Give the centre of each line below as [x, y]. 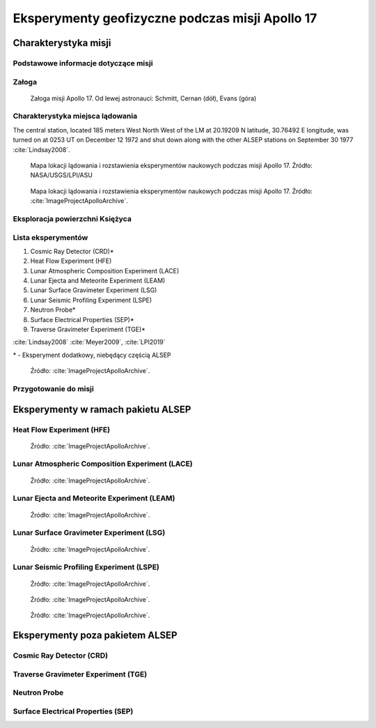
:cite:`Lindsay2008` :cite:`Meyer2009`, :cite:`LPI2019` [89, 342]
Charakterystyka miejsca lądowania [75, 116]
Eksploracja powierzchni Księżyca [72, 218]
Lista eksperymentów [50, 237]
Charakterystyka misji [62, 43]
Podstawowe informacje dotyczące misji [83, 63]
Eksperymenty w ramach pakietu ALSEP [102, 409]
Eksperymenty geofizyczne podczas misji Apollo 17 [165, 18]
